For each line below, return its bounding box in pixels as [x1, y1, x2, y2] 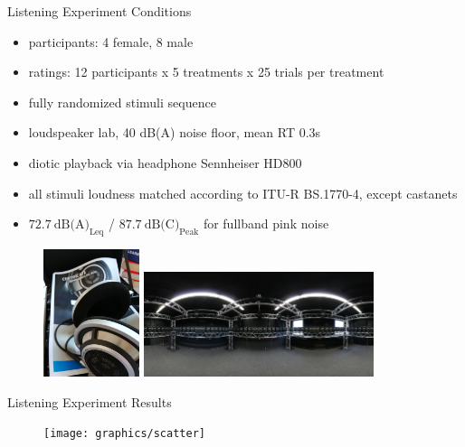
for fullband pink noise [203, 214, 329, 233]
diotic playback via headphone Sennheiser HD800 [28, 153, 302, 172]
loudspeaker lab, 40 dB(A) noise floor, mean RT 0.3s [28, 123, 321, 142]
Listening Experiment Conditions [7, 2, 192, 20]
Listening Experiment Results [7, 392, 172, 411]
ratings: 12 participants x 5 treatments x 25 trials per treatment [28, 62, 384, 81]
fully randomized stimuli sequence [28, 92, 216, 111]
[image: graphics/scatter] [43, 427, 205, 441]
